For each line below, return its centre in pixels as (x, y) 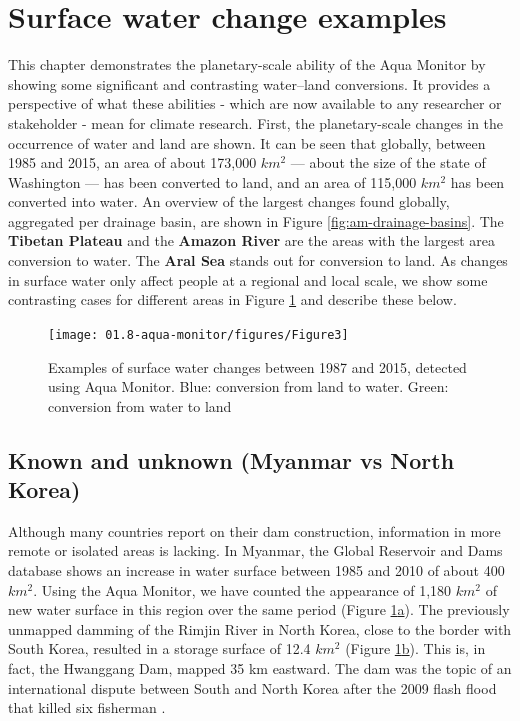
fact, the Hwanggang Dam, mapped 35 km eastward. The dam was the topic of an (260, 668)
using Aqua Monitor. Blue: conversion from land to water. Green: (248, 386)
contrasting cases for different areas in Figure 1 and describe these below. (232, 299)
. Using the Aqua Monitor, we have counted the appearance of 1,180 (242, 589)
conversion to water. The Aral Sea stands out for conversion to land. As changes (258, 260)
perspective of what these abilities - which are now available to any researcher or (255, 103)
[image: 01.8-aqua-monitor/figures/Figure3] (198, 334)
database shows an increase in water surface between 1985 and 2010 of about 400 (256, 570)
